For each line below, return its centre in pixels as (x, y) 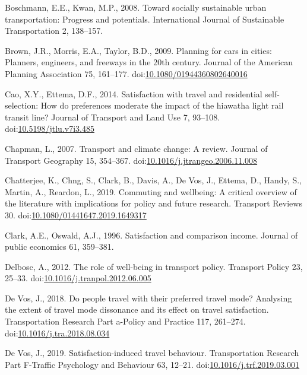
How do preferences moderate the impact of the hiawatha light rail (162, 105)
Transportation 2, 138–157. (54, 31)
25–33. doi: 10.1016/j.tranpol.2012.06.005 (78, 278)
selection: (22, 105)
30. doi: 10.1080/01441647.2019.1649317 (76, 214)
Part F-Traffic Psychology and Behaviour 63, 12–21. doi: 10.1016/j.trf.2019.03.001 (152, 364)
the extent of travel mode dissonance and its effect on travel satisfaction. (137, 309)
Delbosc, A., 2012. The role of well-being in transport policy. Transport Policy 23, (154, 266)
